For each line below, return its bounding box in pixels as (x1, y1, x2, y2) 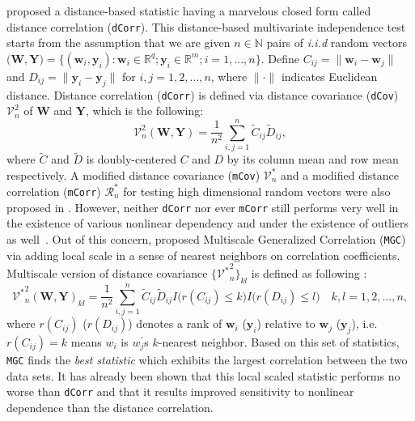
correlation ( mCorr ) (6, 182, 101, 199)
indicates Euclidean (281, 67, 378, 84)
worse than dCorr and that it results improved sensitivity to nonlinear (6, 383, 354, 400)
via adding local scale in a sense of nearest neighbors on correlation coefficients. (6, 246, 400, 263)
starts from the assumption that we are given (6, 34, 231, 51)
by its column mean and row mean (227, 151, 399, 168)
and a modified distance (281, 166, 400, 183)
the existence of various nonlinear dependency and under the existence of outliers (6, 215, 409, 232)
